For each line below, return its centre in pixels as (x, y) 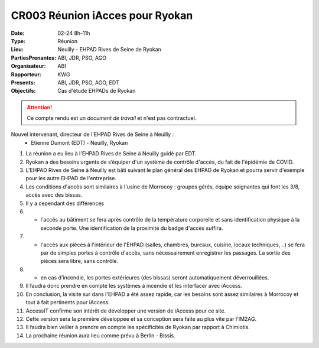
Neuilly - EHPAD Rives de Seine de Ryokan (110, 50)
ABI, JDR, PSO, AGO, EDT (88, 82)
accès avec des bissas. (54, 195)
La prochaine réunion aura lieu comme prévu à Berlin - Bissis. (100, 335)
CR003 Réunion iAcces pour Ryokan (102, 15)
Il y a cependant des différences (65, 203)
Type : (18, 41)
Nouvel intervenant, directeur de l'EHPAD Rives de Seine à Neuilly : (92, 134)
